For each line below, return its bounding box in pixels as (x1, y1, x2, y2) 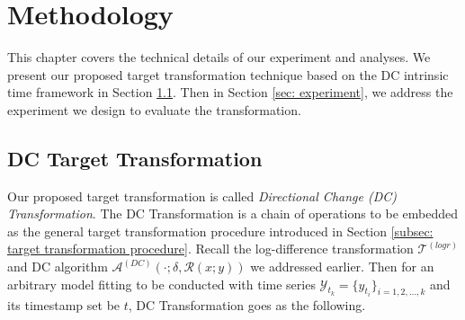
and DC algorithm (7, 257, 108, 276)
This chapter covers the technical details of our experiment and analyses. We (7, 48, 431, 67)
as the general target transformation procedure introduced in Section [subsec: (7, 221, 434, 240)
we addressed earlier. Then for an (250, 257, 434, 276)
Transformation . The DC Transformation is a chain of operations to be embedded (7, 204, 458, 223)
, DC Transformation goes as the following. (128, 296, 366, 315)
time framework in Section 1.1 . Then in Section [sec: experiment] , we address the (7, 83, 453, 102)
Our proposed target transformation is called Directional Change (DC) (7, 186, 397, 205)
